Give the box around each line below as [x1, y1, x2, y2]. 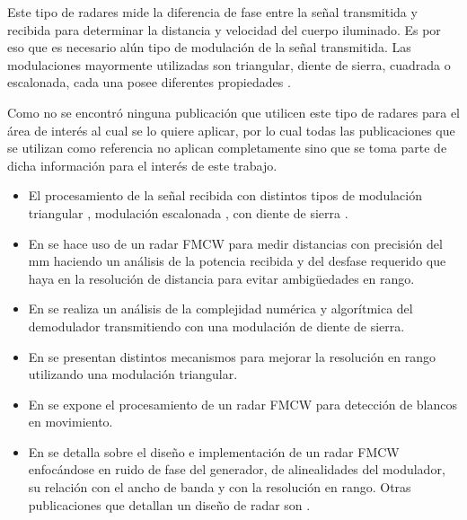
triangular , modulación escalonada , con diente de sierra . [28, 203, 348, 222]
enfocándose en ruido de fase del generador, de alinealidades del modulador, [28, 460, 445, 479]
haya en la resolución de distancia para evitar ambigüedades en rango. [28, 269, 415, 287]
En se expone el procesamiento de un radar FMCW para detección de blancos [28, 394, 457, 413]
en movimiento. [28, 412, 113, 431]
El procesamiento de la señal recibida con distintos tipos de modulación [28, 186, 422, 205]
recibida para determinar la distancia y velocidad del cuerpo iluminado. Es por [7, 20, 441, 39]
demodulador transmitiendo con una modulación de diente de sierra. [28, 316, 405, 335]
